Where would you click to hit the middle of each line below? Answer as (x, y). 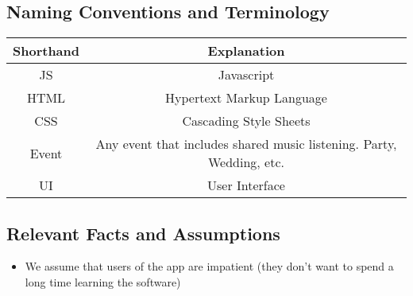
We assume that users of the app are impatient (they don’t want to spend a (209, 266)
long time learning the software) (103, 282)
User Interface (246, 185)
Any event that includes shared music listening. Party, (246, 144)
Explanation (246, 51)
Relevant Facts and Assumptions (143, 233)
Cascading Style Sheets (246, 121)
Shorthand (46, 51)
